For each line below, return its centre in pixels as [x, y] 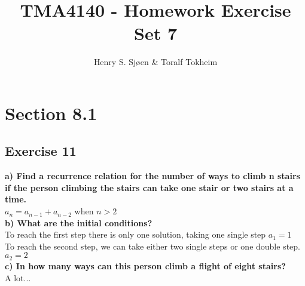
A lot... [18, 277]
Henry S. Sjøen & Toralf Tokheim [155, 62]
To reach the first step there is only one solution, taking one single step [135, 234]
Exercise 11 [41, 151]
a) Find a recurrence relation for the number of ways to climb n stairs [152, 176]
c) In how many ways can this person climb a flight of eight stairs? [145, 265]
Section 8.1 [51, 113]
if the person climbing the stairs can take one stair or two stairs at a [149, 187]
